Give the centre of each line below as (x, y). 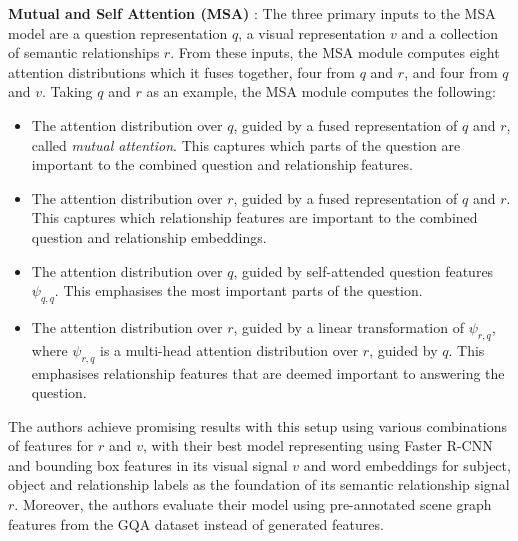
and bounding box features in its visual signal (148, 464)
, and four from (451, 71)
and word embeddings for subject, (407, 464)
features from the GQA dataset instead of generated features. (196, 523)
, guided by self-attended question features (363, 270)
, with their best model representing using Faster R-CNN (318, 445)
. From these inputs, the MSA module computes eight (335, 52)
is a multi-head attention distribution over (229, 349)
